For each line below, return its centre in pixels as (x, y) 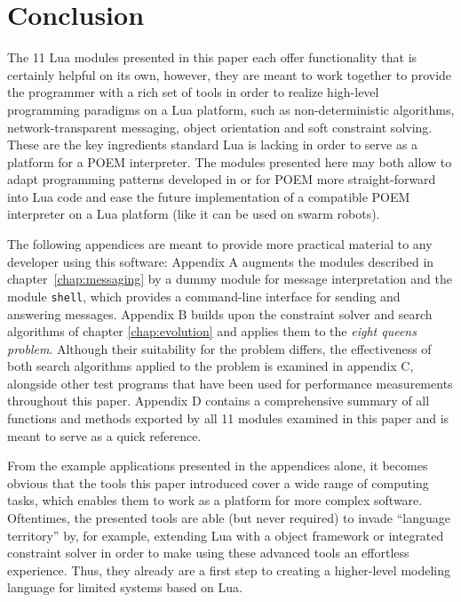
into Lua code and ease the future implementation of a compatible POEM (209, 196)
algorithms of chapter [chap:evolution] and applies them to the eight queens (212, 331)
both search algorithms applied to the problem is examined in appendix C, (211, 366)
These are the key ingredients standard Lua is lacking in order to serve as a (213, 144)
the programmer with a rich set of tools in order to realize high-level (193, 92)
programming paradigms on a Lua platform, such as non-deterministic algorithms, (231, 109)
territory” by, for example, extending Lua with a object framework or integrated (226, 535)
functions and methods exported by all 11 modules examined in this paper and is (228, 418)
